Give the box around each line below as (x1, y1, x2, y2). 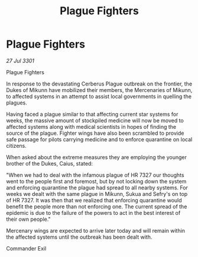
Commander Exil (6, 245, 47, 252)
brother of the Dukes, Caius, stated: (6, 160, 93, 167)
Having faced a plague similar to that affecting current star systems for (6, 110, 178, 118)
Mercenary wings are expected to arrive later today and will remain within (6, 227, 185, 234)
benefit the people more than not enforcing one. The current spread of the (6, 203, 187, 210)
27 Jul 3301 (6, 57, 34, 64)
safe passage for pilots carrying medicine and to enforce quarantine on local (6, 135, 193, 143)
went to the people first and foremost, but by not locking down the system (6, 177, 187, 185)
